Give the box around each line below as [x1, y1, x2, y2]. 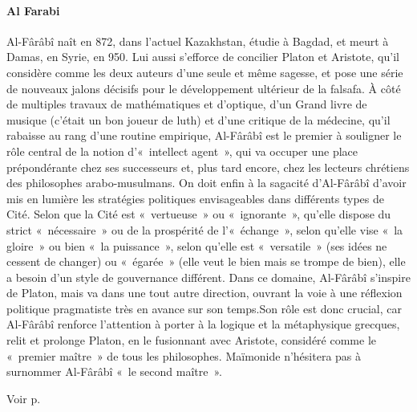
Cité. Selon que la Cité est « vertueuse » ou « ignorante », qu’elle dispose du [6, 206, 391, 222]
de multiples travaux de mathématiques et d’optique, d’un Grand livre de [6, 96, 367, 112]
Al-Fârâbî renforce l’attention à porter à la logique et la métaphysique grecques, [6, 316, 400, 332]
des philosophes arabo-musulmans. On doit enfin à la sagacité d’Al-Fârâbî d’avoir [6, 174, 407, 191]
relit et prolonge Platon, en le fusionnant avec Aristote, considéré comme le [6, 332, 376, 349]
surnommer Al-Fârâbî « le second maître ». [6, 363, 222, 380]
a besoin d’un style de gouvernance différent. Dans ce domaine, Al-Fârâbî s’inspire [6, 268, 411, 285]
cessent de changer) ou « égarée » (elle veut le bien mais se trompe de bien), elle [6, 253, 406, 270]
